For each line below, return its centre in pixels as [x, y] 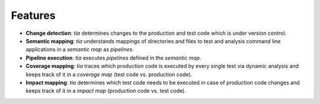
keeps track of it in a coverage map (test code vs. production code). [109, 74]
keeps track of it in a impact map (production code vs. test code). [106, 91]
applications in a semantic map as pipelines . [80, 50]
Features [33, 15]
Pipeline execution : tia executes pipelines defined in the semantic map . [113, 58]
